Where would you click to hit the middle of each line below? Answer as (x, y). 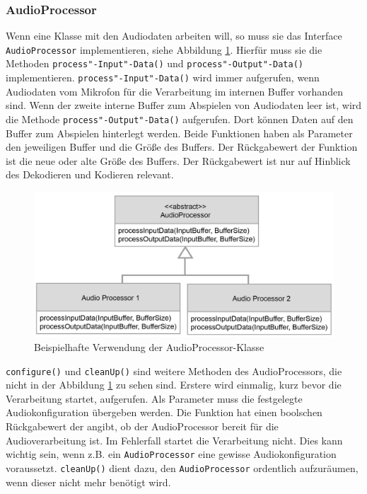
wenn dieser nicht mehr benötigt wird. (88, 482)
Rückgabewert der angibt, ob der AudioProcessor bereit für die (142, 426)
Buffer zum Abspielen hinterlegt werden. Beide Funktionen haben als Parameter (179, 133)
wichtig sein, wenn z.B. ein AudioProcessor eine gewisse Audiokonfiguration (171, 454)
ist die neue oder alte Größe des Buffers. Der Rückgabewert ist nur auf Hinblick (178, 160)
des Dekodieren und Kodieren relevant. (90, 174)
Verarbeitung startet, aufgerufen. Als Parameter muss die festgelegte (154, 398)
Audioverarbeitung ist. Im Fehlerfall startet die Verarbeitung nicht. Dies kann (174, 440)
